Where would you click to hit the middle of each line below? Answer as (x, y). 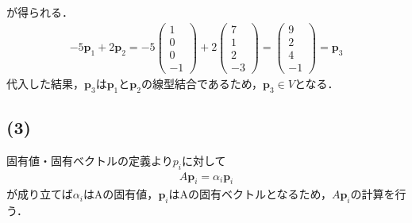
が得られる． (40, 12)
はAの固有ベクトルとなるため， (250, 194)
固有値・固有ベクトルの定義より (90, 160)
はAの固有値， (121, 194)
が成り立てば (40, 194)
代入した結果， (45, 83)
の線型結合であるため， (202, 83)
